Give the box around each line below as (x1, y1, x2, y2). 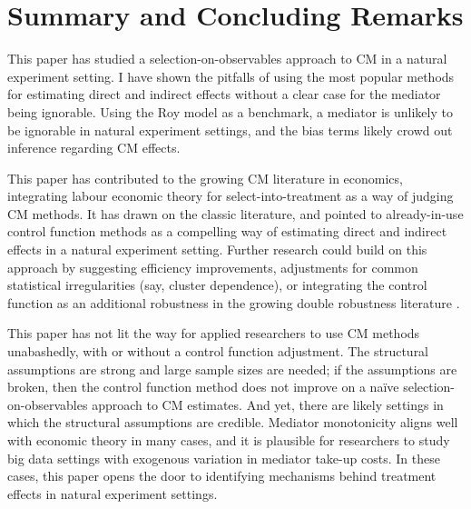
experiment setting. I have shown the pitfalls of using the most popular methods (7, 66, 455, 85)
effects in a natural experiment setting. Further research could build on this (7, 240, 427, 259)
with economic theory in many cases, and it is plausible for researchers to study (7, 431, 450, 449)
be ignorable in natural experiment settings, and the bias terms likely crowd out (7, 120, 453, 139)
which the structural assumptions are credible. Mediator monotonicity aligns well (7, 413, 458, 432)
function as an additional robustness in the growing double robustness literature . (7, 293, 460, 312)
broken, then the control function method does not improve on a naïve (7, 377, 399, 396)
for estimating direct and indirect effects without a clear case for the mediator (7, 85, 441, 104)
